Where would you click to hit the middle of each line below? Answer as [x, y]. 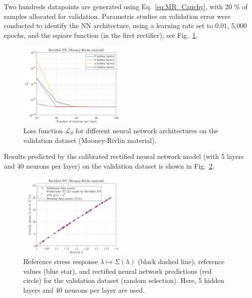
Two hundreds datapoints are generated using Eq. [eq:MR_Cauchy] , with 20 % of [126, 6]
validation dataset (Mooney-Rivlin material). [90, 140]
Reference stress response [61, 261]
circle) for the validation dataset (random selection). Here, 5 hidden [124, 280]
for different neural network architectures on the [147, 130]
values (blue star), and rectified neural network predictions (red [118, 271]
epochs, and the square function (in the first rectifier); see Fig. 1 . [101, 35]
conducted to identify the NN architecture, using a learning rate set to [109, 25]
